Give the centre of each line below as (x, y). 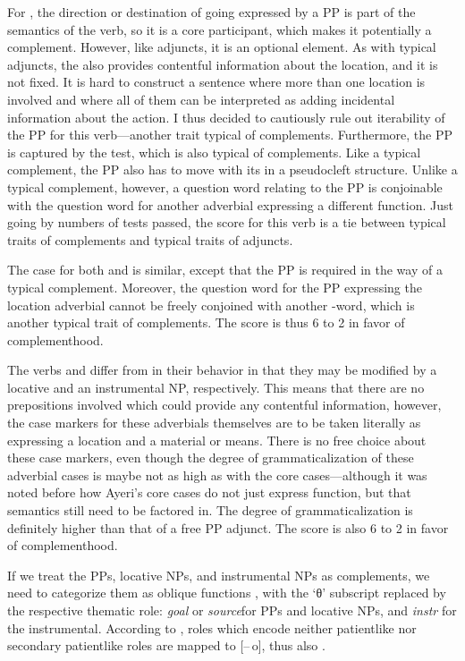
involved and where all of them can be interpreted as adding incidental (201, 99)
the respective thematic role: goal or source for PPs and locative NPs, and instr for (232, 610)
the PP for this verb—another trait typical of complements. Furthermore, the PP (230, 135)
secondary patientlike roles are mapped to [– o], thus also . (166, 645)
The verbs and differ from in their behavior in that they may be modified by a (222, 370)
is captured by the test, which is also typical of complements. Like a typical (214, 152)
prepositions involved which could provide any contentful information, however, (224, 405)
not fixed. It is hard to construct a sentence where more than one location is (216, 82)
